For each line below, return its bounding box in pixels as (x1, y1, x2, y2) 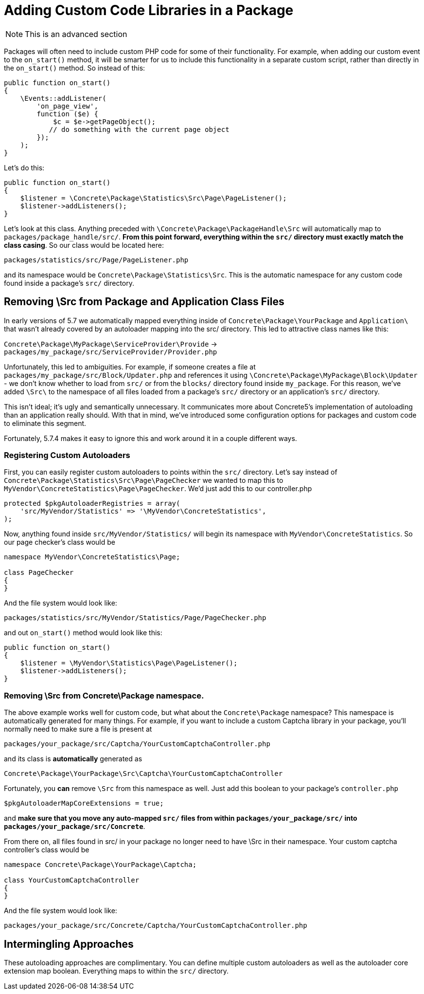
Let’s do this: (4, 163, 45, 172)
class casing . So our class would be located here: (4, 240, 164, 249)
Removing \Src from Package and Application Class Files (4, 295, 284, 308)
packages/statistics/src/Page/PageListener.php (4, 256, 189, 264)
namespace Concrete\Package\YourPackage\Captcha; (4, 861, 197, 869)
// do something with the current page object (49, 125, 230, 133)
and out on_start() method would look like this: (4, 628, 162, 637)
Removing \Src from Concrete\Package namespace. (4, 690, 204, 700)
